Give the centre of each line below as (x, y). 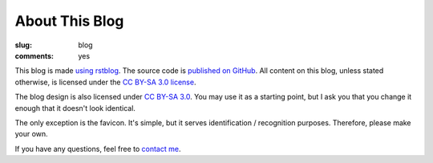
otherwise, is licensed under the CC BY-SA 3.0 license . (105, 82)
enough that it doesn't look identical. (75, 108)
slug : (23, 45)
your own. (31, 134)
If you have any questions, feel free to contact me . (98, 149)
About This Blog (69, 21)
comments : (34, 55)
